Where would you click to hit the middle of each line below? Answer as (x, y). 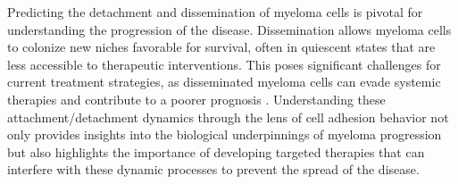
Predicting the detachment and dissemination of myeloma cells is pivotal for (215, 12)
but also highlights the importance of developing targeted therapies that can (216, 151)
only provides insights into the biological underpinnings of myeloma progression (225, 134)
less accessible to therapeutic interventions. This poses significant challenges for (224, 64)
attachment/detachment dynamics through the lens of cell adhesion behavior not (228, 117)
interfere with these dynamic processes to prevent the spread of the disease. (213, 169)
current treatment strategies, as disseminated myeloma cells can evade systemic (224, 82)
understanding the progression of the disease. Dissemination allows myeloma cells (229, 29)
